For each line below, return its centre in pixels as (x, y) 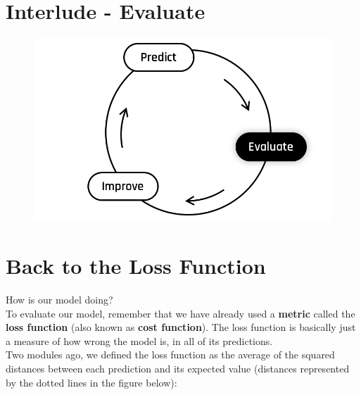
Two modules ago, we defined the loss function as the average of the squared (170, 355)
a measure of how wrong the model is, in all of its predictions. (139, 340)
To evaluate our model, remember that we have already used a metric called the (180, 313)
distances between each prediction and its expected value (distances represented (178, 369)
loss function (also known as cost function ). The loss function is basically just (181, 327)
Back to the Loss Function (136, 266)
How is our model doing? (59, 300)
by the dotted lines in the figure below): (91, 382)
